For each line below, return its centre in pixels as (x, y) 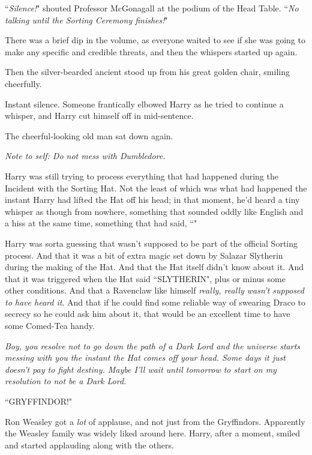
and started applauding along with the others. (89, 444)
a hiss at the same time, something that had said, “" (101, 223)
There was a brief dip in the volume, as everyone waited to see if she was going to (155, 40)
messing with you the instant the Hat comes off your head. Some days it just (145, 357)
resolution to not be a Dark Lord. (66, 381)
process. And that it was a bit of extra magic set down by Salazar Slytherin (144, 255)
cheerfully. (23, 83)
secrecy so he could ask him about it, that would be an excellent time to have (148, 314)
